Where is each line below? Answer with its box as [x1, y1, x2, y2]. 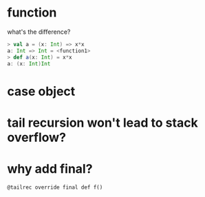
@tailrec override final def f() [7, 184, 103, 191]
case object [7, 83, 76, 99]
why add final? [7, 161, 93, 176]
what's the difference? [7, 28, 71, 36]
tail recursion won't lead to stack [7, 115, 198, 130]
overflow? [7, 129, 67, 145]
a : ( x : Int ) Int [7, 60, 51, 67]
